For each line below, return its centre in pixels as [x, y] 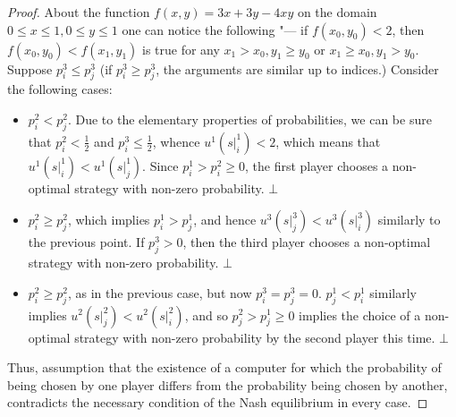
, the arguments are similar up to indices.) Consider [297, 68]
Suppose [30, 68]
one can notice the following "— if [215, 29]
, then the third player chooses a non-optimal [307, 242]
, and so [206, 315]
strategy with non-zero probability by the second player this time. [255, 337]
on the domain [337, 12]
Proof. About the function [79, 12]
